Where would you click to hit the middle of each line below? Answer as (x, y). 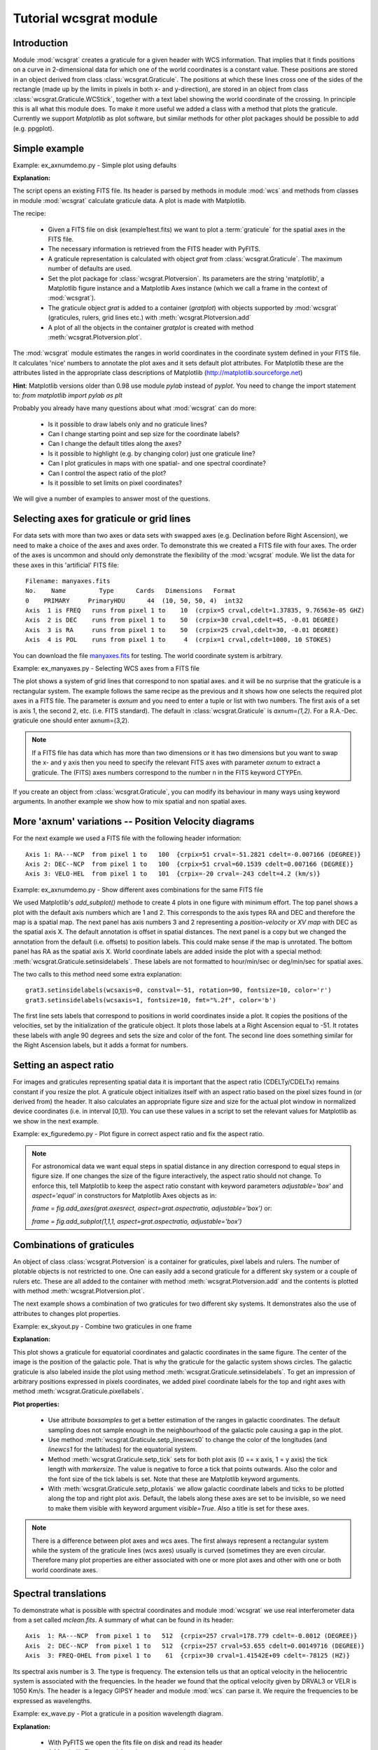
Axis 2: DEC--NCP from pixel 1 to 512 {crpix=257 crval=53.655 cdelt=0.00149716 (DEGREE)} (195, 1646)
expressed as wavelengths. (52, 1700)
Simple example (49, 148)
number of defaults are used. (90, 269)
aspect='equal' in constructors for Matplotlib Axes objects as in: (124, 1196)
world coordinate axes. (65, 1570)
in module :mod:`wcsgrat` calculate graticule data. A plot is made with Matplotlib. (129, 200)
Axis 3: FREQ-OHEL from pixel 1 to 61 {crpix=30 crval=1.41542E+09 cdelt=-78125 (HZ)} (188, 1656)
